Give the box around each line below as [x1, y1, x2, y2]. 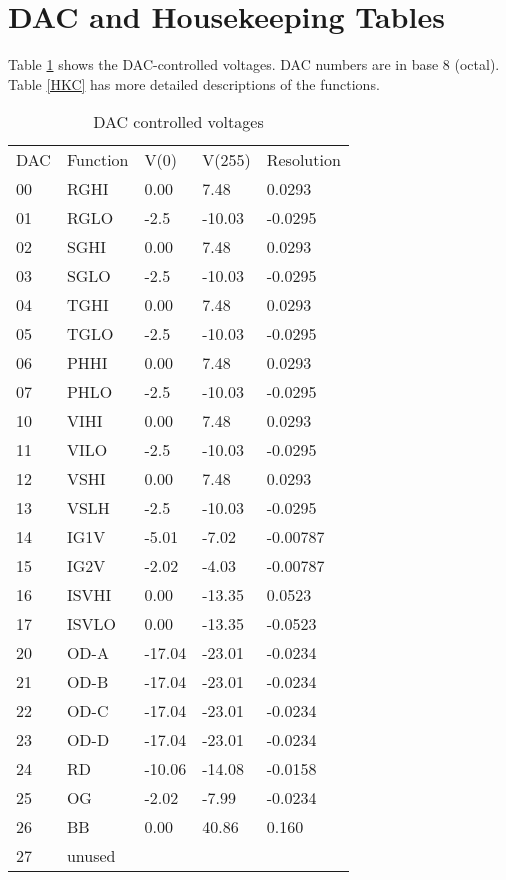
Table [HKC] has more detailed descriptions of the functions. [8, 73, 380, 94]
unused [66, 844, 116, 868]
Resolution [266, 148, 341, 172]
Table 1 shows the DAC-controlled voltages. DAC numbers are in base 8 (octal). [8, 54, 500, 75]
